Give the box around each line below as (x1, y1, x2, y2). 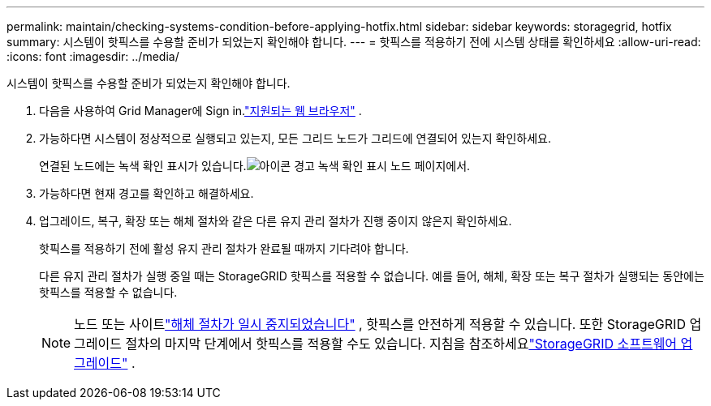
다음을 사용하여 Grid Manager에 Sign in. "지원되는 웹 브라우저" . (39, 104, 362, 118)
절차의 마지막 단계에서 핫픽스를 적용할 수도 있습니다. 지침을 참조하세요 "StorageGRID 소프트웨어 (125, 335, 678, 352)
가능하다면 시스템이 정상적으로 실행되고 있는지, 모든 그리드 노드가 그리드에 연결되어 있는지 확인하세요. (39, 131, 551, 145)
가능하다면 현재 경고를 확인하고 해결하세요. (39, 186, 254, 200)
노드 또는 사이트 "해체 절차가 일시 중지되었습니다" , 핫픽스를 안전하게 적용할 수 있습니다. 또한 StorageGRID (74, 316, 686, 332)
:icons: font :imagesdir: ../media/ (6, 49, 179, 63)
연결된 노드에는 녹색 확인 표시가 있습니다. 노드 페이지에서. (39, 159, 471, 173)
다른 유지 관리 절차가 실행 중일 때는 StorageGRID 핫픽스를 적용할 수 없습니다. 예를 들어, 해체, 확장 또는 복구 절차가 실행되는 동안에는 (39, 269, 705, 283)
